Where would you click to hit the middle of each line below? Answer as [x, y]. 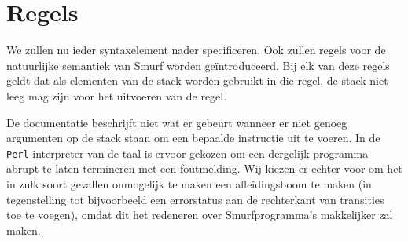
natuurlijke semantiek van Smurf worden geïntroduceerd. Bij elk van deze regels [198, 65]
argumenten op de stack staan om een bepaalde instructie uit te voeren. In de [193, 138]
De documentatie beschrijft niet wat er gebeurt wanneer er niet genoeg [177, 122]
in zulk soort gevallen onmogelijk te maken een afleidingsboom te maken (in [189, 183]
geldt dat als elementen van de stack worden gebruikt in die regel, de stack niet [197, 80]
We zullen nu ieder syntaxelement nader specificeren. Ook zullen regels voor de [196, 50]
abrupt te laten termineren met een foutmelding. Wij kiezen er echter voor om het [204, 168]
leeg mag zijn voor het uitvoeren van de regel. [117, 95]
